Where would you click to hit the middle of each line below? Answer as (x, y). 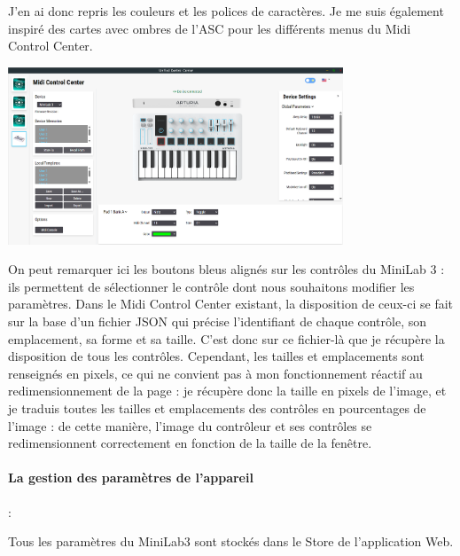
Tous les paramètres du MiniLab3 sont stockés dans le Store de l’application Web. (231, 541)
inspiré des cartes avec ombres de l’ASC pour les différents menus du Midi (210, 28)
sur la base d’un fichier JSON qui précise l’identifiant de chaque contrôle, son (218, 321)
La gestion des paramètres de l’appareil (131, 478)
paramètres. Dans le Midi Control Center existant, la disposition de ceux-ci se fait (231, 304)
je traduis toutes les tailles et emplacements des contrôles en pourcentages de (217, 407)
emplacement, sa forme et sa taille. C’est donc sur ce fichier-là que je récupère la (226, 338)
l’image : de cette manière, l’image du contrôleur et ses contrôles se (190, 425)
